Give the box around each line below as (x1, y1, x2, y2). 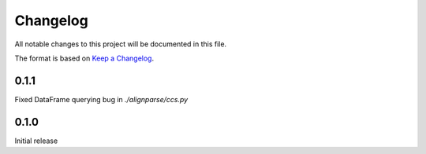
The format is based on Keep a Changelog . (14, 53, 154, 63)
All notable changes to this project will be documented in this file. (14, 39, 227, 49)
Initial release (14, 136, 58, 145)
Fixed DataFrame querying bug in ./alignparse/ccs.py (14, 94, 189, 104)
